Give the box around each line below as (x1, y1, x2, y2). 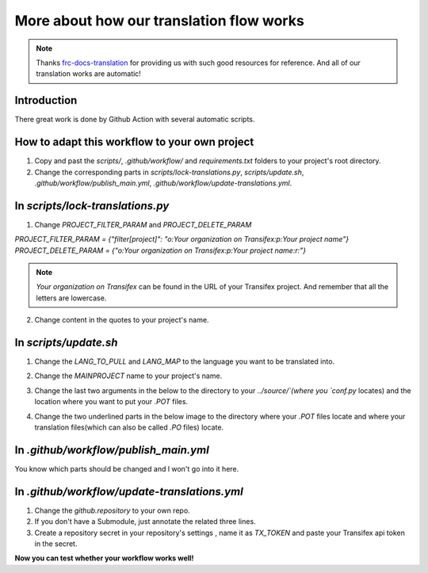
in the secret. (34, 539, 78, 548)
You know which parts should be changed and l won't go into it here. (14, 464, 239, 473)
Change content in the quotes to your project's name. (34, 315, 209, 325)
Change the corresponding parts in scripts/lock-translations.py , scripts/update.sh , (34, 167, 304, 177)
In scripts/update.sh (14, 335, 118, 349)
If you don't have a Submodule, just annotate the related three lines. (34, 517, 257, 526)
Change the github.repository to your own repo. (34, 506, 190, 515)
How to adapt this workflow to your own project (14, 136, 254, 149)
